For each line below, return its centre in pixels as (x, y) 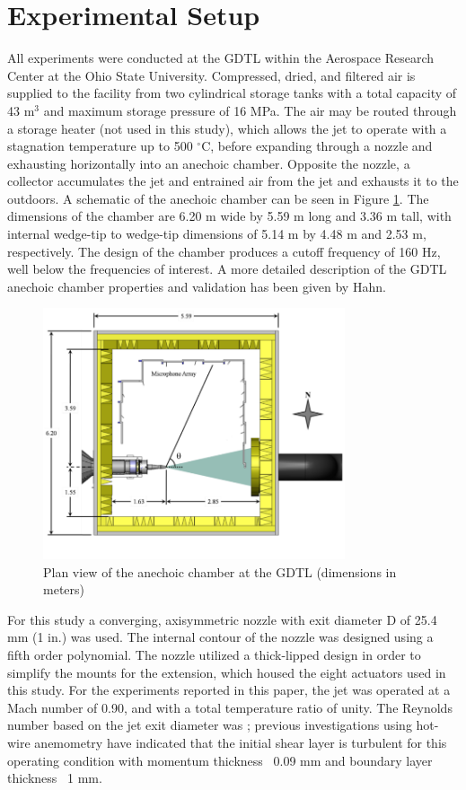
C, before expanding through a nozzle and (317, 146)
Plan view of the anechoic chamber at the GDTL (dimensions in (220, 571)
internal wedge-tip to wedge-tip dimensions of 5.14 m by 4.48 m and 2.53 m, (217, 234)
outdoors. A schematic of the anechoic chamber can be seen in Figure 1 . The (218, 198)
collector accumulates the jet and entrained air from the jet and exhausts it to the (233, 181)
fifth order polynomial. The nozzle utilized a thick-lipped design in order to (214, 654)
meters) (64, 589)
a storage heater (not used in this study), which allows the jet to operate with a (227, 128)
